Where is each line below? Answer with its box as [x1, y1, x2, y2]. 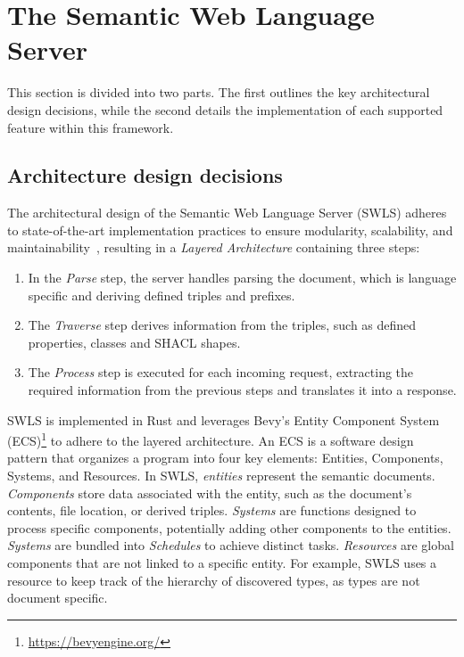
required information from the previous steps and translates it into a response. [28, 381, 457, 399]
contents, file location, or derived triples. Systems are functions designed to [7, 501, 417, 520]
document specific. [7, 588, 108, 607]
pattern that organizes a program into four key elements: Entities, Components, [7, 448, 443, 467]
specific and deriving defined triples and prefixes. [28, 285, 295, 304]
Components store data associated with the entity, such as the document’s [7, 483, 412, 502]
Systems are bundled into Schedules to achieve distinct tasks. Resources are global [7, 536, 454, 554]
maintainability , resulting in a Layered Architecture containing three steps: [7, 238, 420, 257]
